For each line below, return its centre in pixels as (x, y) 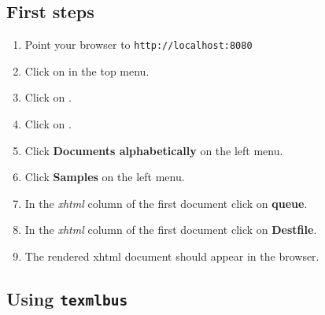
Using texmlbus (67, 298)
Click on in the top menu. (87, 70)
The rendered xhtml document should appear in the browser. (172, 256)
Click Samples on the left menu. (105, 177)
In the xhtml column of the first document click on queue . (166, 203)
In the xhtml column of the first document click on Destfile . (171, 230)
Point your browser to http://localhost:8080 (138, 44)
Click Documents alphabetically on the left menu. (154, 150)
